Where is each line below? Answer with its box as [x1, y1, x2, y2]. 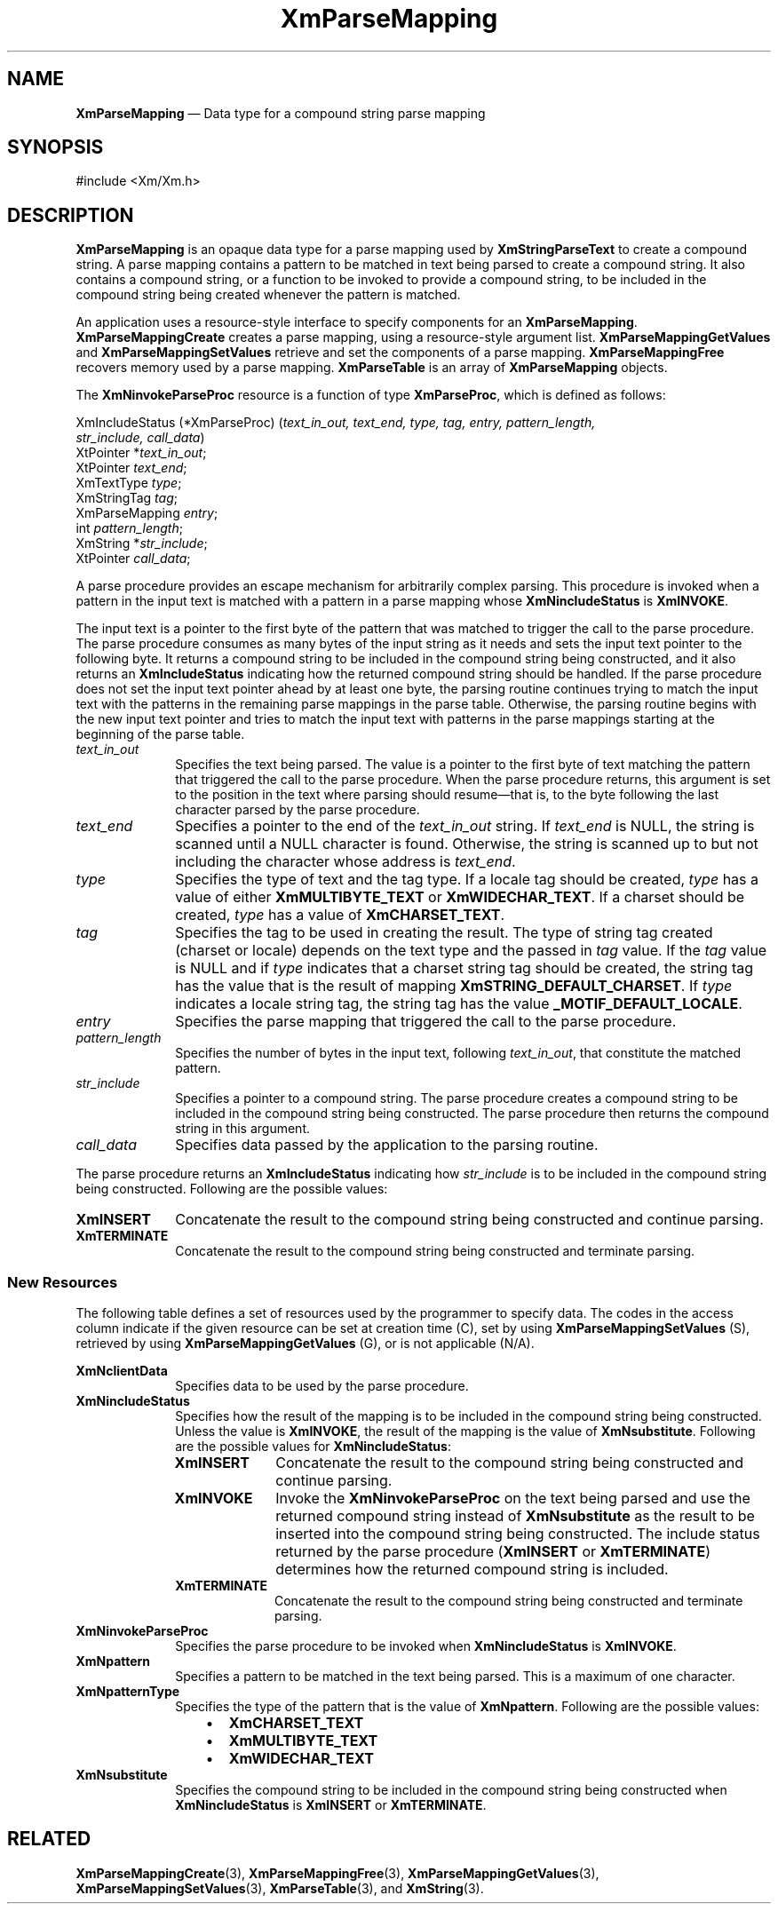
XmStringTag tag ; [75, 490, 178, 506]
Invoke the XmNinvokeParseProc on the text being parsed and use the [275, 1489, 750, 1508]
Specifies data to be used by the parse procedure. [175, 1378, 469, 1394]
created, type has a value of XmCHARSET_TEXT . [175, 906, 505, 924]
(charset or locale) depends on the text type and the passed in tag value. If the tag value [175, 941, 767, 960]
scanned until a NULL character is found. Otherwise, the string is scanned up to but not [175, 835, 758, 853]
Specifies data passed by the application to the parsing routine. [175, 1136, 599, 1154]
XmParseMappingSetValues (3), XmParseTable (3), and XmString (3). [75, 1880, 484, 1896]
